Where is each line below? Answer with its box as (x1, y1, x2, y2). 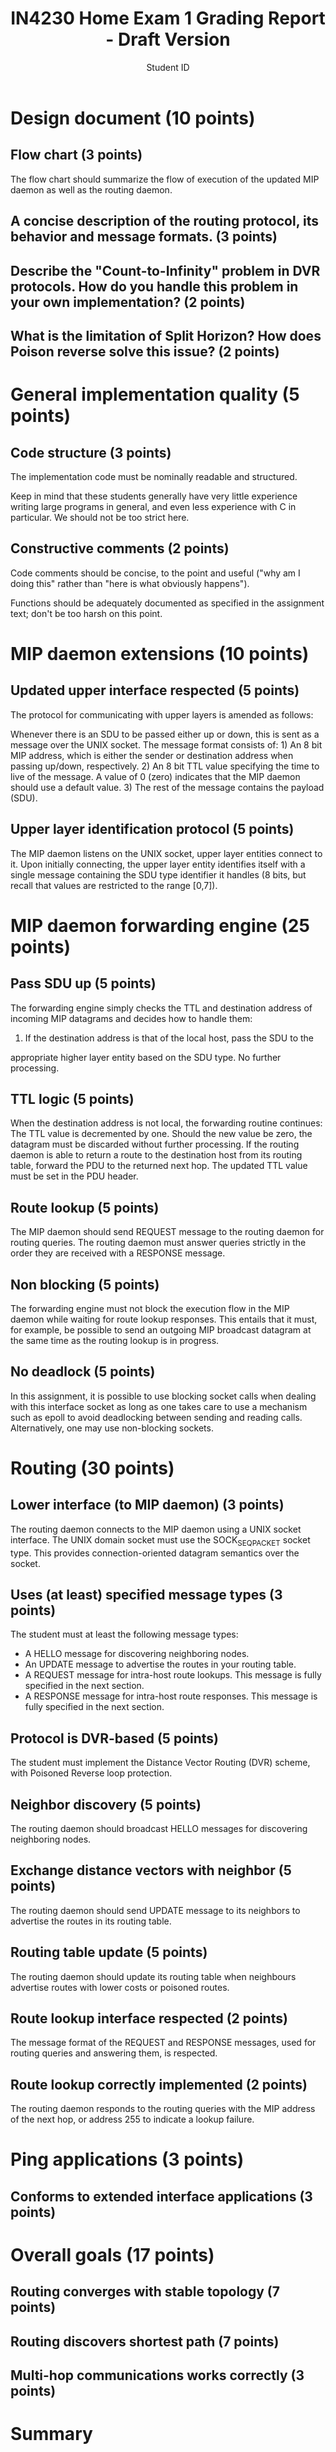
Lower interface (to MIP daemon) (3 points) (10, 1497, 285, 1514)
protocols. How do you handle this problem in (10, 278, 299, 295)
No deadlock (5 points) (10, 1363, 156, 1381)
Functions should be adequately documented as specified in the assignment (10, 597, 325, 609)
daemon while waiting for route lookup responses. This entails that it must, (10, 1313, 318, 1325)
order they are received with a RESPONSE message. (10, 1247, 226, 1259)
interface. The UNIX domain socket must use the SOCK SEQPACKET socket (10, 1533, 311, 1548)
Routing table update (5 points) (10, 1944, 208, 1961)
